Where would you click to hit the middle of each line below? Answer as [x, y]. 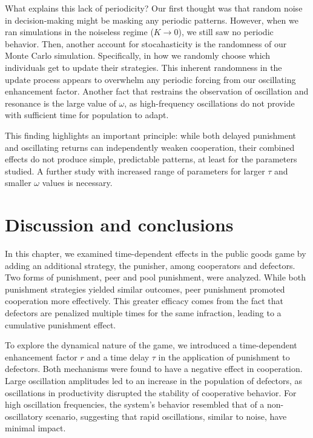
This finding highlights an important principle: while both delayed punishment [151, 135]
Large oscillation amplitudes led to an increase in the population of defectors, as [154, 380]
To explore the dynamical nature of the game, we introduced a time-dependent [151, 345]
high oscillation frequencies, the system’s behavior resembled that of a [135, 404]
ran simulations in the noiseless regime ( [79, 32]
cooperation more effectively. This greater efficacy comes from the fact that [144, 301]
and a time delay [118, 357]
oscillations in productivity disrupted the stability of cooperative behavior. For [151, 392]
